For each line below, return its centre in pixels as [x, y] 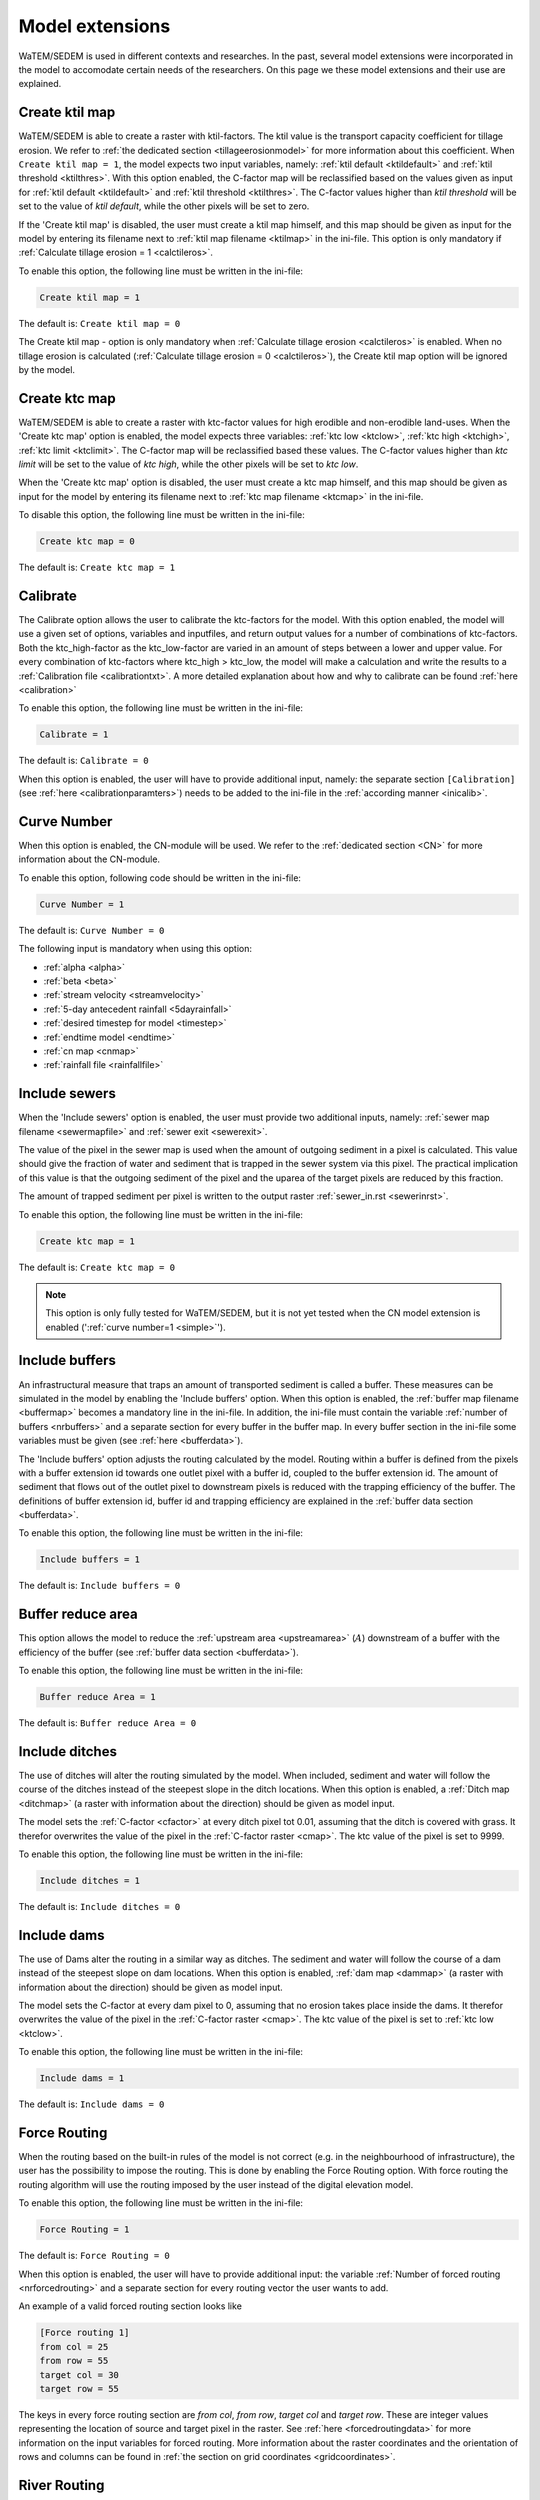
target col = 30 [79, 2374]
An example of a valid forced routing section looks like [130, 2306]
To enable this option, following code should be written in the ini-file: [160, 877]
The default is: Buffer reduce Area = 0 [107, 1723]
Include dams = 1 [82, 2078]
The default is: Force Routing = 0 [94, 2256]
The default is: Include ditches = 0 [99, 1906]
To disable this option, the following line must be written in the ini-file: [161, 515]
